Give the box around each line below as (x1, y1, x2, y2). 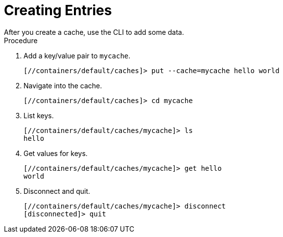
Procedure (4, 36, 38, 45)
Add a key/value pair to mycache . (24, 51, 131, 60)
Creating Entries (4, 2, 112, 19)
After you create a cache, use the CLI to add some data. (4, 27, 184, 36)
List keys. (24, 111, 54, 120)
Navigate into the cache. (24, 81, 102, 90)
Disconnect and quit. (24, 186, 90, 195)
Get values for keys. (24, 149, 88, 158)
